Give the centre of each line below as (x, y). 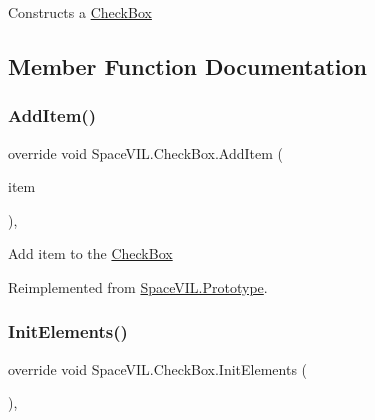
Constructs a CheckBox (80, 12)
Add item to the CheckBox (90, 253)
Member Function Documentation (188, 65)
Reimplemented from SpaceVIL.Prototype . (138, 286)
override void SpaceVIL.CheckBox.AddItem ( (146, 152)
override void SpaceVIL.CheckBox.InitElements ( (158, 368)
